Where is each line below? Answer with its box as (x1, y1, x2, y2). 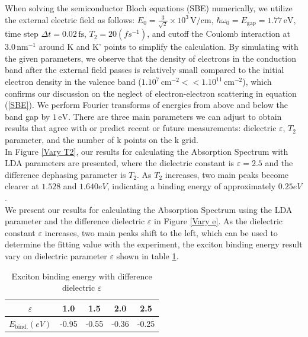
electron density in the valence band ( (5, 75, 142, 88)
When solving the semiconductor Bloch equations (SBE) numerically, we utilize (5, 2, 293, 14)
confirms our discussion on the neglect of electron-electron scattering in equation (5, 87, 297, 99)
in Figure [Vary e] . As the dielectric (154, 215, 283, 227)
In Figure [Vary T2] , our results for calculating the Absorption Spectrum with (5, 145, 288, 157)
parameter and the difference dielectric (5, 215, 145, 227)
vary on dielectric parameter (5, 249, 107, 262)
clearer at (5, 180, 39, 192)
